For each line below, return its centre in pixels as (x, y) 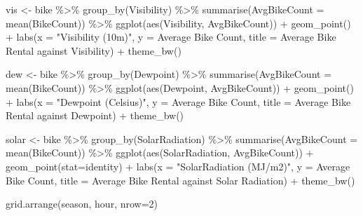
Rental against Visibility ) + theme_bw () (94, 50)
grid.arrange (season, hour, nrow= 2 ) (82, 204)
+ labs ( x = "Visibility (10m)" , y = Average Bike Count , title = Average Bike (171, 37)
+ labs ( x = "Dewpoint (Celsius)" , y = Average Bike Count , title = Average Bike (178, 101)
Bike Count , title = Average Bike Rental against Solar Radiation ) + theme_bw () (180, 180)
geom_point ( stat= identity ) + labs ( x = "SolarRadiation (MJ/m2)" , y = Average (178, 166)
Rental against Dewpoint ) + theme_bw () (95, 115)
